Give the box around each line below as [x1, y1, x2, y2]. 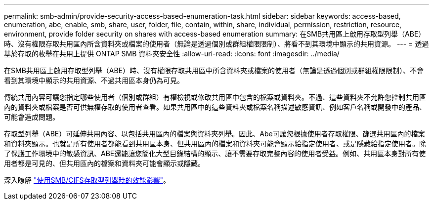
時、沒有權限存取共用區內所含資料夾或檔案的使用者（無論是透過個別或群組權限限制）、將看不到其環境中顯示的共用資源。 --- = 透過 [4, 40, 429, 48]
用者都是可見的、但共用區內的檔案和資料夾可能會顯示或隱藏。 [4, 159, 205, 167]
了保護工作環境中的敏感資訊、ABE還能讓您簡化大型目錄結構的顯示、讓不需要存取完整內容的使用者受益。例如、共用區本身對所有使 [4, 149, 426, 158]
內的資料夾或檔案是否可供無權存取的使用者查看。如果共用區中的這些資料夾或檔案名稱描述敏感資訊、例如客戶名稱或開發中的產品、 [4, 103, 426, 111]
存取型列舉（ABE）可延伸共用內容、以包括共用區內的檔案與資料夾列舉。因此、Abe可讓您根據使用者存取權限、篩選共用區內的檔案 [4, 129, 425, 138]
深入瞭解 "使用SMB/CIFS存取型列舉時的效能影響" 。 [4, 176, 171, 184]
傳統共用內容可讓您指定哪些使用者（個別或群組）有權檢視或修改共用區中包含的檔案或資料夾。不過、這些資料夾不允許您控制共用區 [4, 93, 426, 101]
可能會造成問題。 [4, 113, 59, 121]
